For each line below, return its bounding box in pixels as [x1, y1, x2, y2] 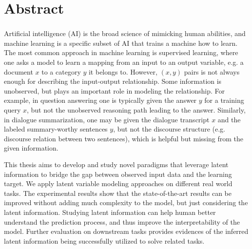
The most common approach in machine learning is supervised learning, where [4, 47, 238, 57]
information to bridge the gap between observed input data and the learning [4, 169, 232, 179]
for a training [204, 95, 244, 105]
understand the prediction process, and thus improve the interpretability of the [4, 216, 240, 227]
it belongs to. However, [88, 66, 157, 77]
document [4, 66, 33, 77]
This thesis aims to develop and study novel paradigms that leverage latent [4, 159, 229, 170]
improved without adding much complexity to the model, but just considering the [4, 197, 248, 208]
